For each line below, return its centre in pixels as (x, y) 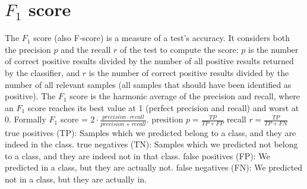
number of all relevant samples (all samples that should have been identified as (148, 84)
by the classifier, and (42, 72)
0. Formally (26, 119)
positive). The (30, 96)
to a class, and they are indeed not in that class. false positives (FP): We (137, 155)
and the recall (86, 49)
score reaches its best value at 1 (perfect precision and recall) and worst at (163, 107)
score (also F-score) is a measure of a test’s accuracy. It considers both (162, 38)
